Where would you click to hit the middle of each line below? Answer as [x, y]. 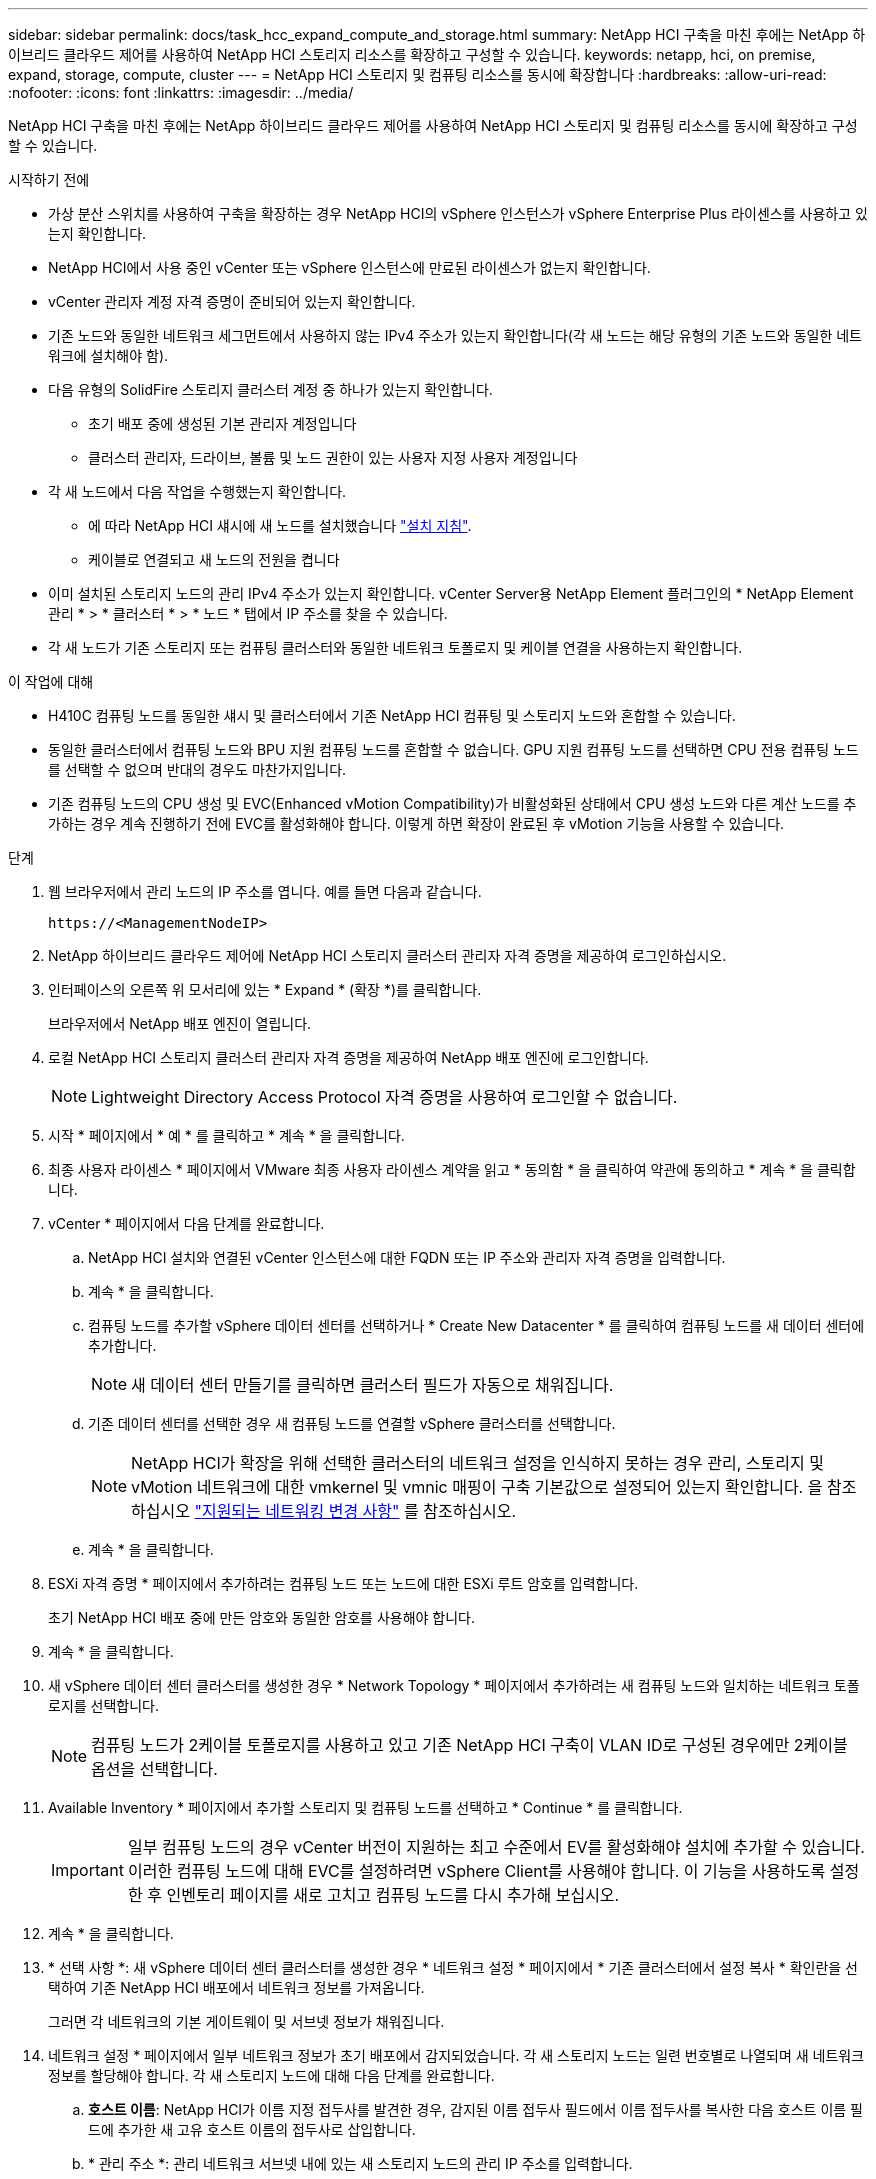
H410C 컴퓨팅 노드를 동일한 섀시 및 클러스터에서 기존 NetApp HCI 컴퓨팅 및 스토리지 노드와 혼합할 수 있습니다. [392, 715]
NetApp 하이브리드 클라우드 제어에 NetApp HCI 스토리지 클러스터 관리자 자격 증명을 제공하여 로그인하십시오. [387, 955]
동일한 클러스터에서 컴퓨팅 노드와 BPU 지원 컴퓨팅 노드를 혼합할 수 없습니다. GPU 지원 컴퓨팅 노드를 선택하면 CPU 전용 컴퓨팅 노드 [453, 749]
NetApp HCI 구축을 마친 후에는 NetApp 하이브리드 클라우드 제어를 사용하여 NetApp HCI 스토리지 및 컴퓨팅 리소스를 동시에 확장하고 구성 [433, 125]
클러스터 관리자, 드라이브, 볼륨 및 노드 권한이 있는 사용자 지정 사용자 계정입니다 [333, 457]
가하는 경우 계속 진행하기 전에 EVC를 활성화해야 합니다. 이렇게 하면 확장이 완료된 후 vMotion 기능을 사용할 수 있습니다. [416, 823]
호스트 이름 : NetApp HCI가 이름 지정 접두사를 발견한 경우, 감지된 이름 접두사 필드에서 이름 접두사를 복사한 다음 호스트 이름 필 [475, 2109]
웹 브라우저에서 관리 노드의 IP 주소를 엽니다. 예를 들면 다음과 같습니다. [265, 891]
